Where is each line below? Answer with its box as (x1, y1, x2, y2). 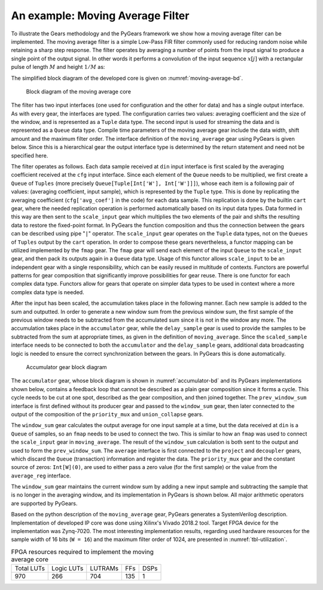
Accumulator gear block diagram (26, 364, 107, 371)
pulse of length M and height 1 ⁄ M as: (11, 63, 105, 71)
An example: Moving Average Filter (11, 9, 190, 22)
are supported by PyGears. (11, 500, 78, 507)
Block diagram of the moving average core (26, 87, 132, 95)
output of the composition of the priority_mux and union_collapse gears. (11, 410, 203, 417)
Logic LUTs (51, 564, 84, 573)
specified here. (11, 152, 48, 159)
